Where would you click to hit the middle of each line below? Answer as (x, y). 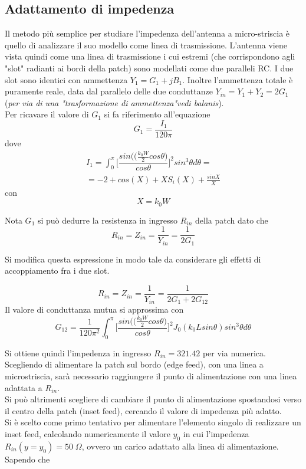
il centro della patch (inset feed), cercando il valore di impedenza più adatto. (143, 410)
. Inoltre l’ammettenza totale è (238, 79)
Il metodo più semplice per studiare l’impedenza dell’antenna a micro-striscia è (147, 33)
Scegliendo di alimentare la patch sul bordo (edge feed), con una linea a (134, 364)
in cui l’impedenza (216, 433)
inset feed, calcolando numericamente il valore (88, 433)
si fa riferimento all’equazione (157, 114)
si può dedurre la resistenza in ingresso (107, 220)
